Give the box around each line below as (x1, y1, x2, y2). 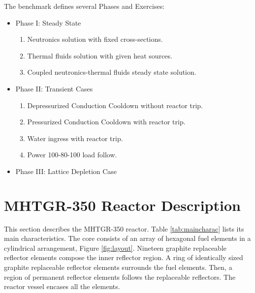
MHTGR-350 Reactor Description (4, 195, 241, 215)
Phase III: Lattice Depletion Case (15, 166, 117, 176)
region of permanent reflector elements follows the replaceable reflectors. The (4, 271, 236, 282)
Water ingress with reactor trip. (27, 133, 123, 143)
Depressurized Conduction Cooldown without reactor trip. (27, 100, 203, 110)
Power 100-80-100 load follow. (27, 149, 117, 160)
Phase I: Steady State (15, 17, 81, 28)
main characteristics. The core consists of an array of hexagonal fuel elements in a (4, 233, 251, 243)
